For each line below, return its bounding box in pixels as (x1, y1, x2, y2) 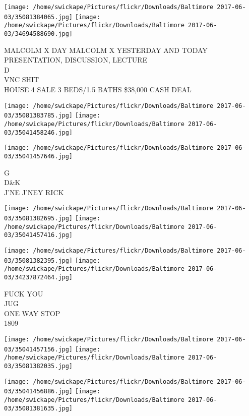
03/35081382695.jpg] (4, 214, 73, 222)
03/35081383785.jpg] (4, 112, 73, 120)
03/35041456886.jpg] (4, 388, 73, 395)
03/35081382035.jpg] (4, 362, 73, 370)
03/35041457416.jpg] (4, 231, 73, 239)
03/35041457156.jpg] (4, 345, 73, 353)
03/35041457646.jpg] (4, 152, 73, 160)
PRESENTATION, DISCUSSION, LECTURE (4, 54, 148, 65)
